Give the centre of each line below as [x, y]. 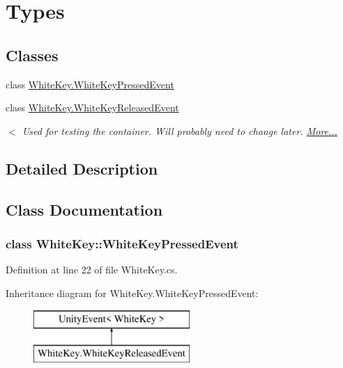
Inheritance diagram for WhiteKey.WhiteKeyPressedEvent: [132, 293]
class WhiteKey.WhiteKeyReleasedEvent [92, 107]
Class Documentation [84, 209]
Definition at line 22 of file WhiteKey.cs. [92, 270]
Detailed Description [82, 168]
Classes [32, 55]
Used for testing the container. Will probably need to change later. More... [180, 130]
